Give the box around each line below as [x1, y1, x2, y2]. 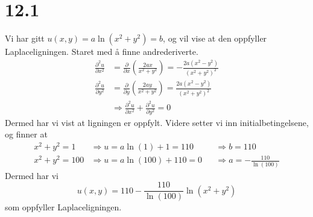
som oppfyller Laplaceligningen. [5, 201, 122, 213]
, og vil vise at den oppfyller [163, 32, 267, 45]
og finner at [5, 128, 48, 140]
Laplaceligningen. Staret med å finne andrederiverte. [5, 45, 198, 58]
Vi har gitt [5, 32, 45, 45]
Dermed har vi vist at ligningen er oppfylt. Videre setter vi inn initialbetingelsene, [5, 116, 309, 128]
